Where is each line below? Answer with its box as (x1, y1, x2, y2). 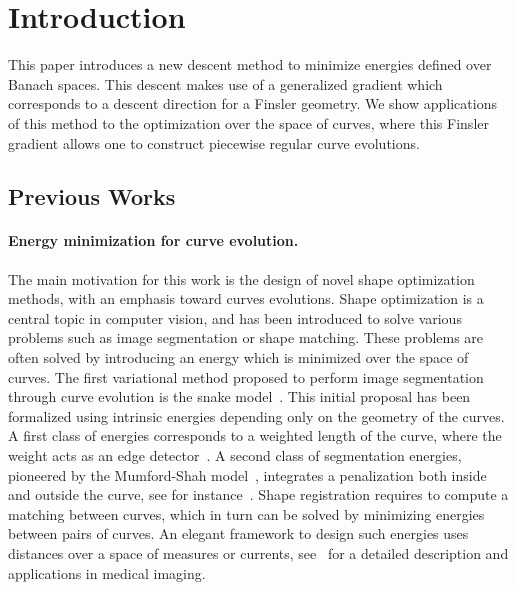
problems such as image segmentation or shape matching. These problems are (8, 327, 484, 348)
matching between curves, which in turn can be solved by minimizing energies (8, 503, 485, 524)
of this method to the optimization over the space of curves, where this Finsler (8, 112, 489, 133)
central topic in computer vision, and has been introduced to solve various (8, 307, 462, 328)
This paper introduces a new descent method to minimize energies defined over (8, 54, 492, 75)
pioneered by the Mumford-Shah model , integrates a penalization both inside (8, 464, 487, 485)
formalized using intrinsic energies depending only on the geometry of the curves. (8, 405, 505, 426)
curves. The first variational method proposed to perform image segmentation (8, 366, 484, 387)
